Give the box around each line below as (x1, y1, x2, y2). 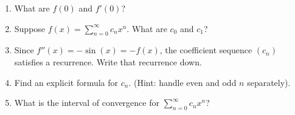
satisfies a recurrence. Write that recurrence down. (14, 55, 202, 68)
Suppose (14, 22, 46, 34)
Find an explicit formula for (14, 76, 119, 88)
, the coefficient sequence (159, 44, 252, 56)
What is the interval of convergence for (14, 96, 159, 109)
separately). (247, 76, 291, 88)
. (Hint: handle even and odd (128, 76, 237, 88)
